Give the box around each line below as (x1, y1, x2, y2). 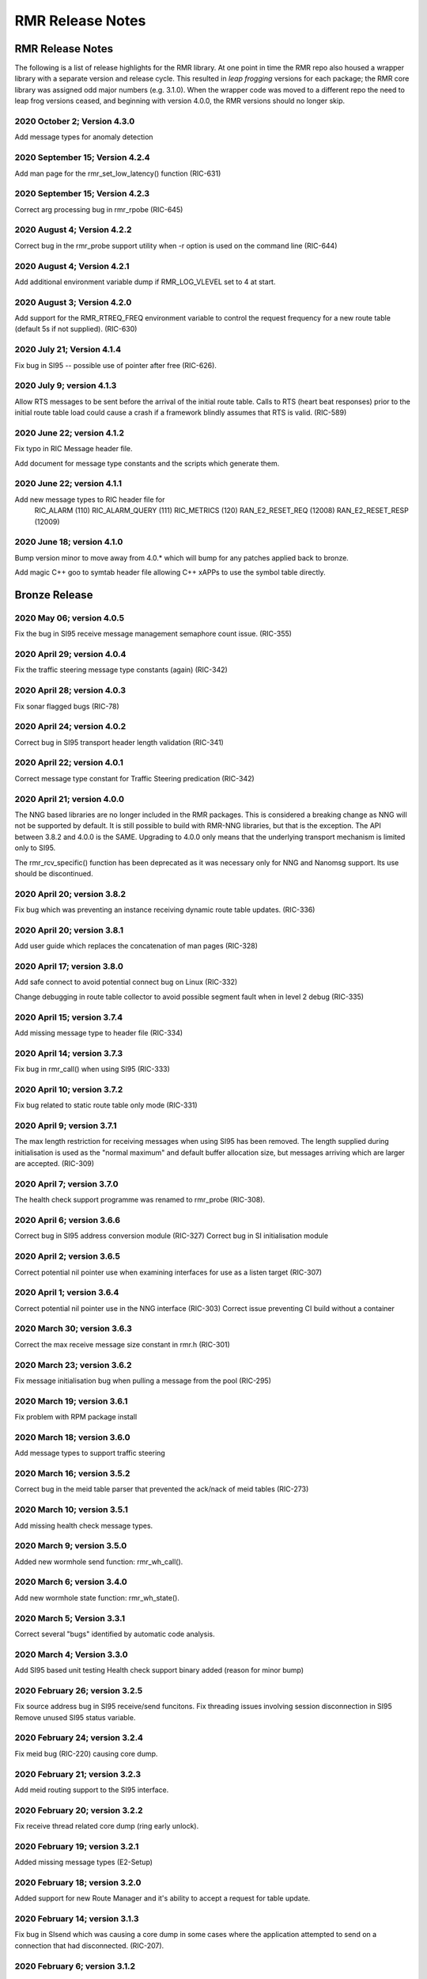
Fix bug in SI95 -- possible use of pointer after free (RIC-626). (14, 360, 217, 370)
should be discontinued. (14, 868, 94, 878)
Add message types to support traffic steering (14, 1449, 165, 1458)
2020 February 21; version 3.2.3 (14, 1768, 142, 1780)
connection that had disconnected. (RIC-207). (14, 1940, 164, 1951)
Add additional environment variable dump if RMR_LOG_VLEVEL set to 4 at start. (14, 277, 276, 287)
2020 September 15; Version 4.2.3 (14, 188, 150, 199)
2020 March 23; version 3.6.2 (14, 1359, 132, 1370)
